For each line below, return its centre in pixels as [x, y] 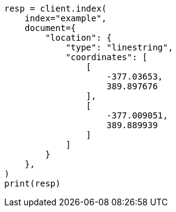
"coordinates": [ [107, 57]
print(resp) [32, 183]
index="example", [66, 18]
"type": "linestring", [120, 47]
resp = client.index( [56, 9]
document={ [50, 28]
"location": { [79, 38]
